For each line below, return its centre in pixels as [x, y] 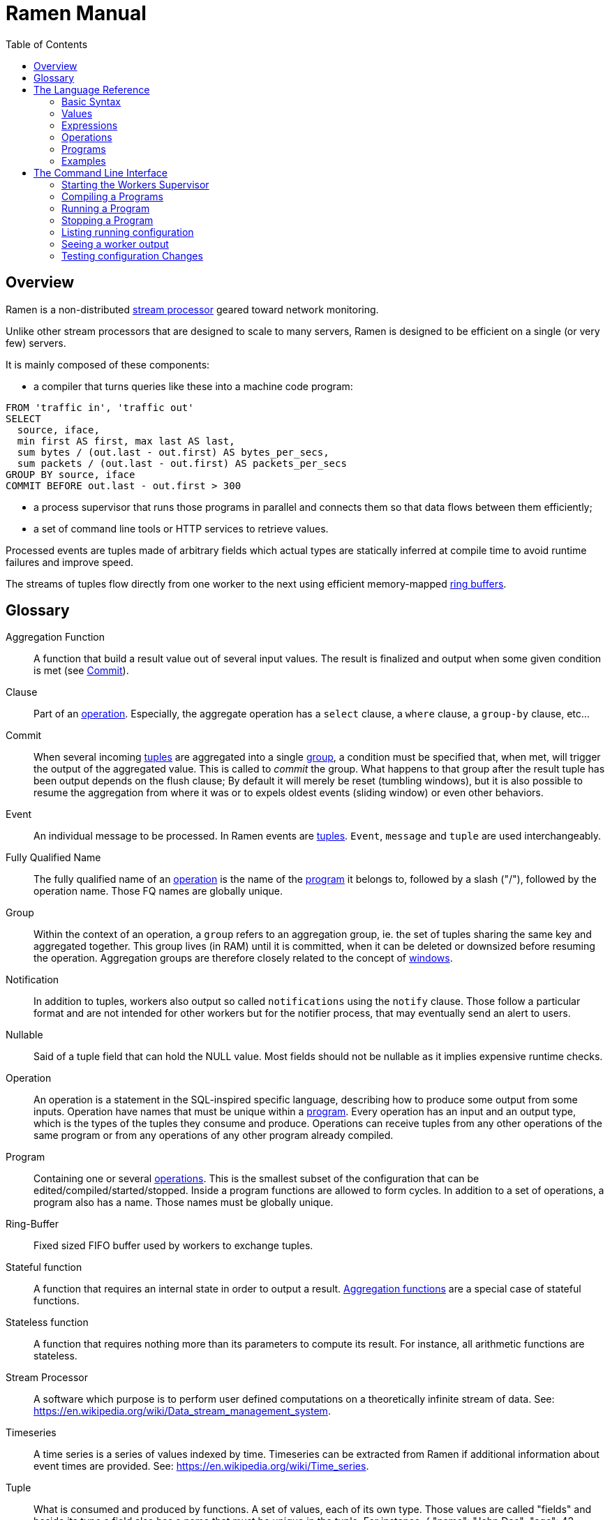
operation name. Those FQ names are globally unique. [158, 891]
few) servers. [36, 343]
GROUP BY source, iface [70, 474]
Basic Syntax [91, 101]
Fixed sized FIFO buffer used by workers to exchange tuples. [173, 1246]
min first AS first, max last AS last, [126, 441]
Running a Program [106, 208]
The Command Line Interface [101, 172]
